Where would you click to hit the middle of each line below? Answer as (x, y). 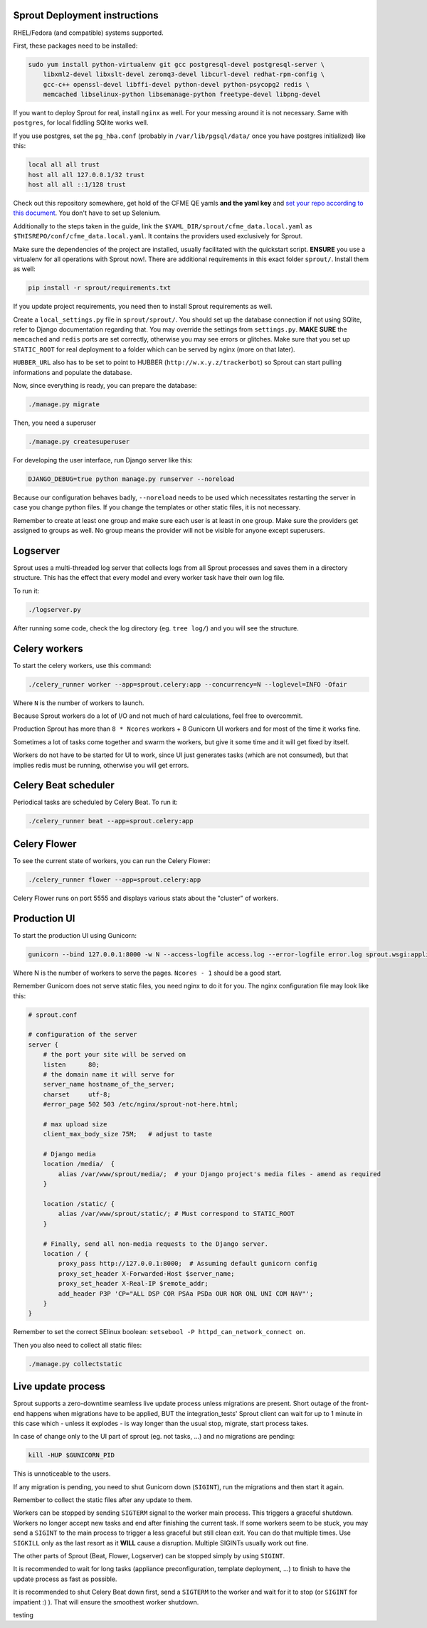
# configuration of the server (83, 1035)
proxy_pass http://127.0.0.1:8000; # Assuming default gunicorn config (188, 1264)
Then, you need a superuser (54, 423)
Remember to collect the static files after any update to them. (103, 1500)
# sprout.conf (53, 1015)
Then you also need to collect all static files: (78, 1345)
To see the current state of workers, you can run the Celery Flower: (112, 860)
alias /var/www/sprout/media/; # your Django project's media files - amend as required (219, 1174)
